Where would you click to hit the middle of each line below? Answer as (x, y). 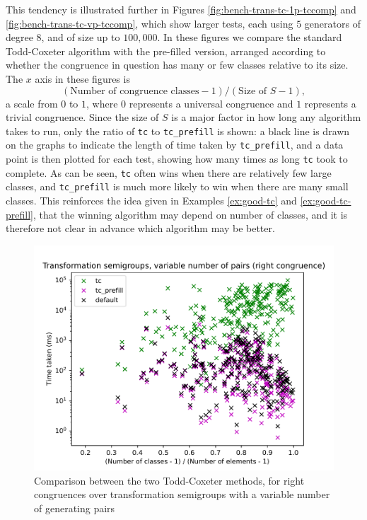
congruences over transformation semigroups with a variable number (182, 494)
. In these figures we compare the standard (250, 37)
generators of (332, 23)
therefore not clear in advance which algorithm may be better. (140, 228)
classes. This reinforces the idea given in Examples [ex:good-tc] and (151, 201)
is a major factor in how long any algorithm (266, 117)
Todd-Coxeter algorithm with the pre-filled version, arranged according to (166, 51)
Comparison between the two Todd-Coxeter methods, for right (169, 480)
